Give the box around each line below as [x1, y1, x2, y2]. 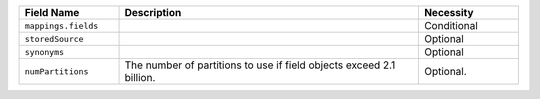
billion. [124, 71, 156, 84]
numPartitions [24, 66, 89, 77]
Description [124, 6, 182, 19]
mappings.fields [24, 20, 99, 31]
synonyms [24, 46, 65, 57]
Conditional [423, 19, 479, 32]
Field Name [24, 6, 80, 19]
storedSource [24, 33, 84, 44]
